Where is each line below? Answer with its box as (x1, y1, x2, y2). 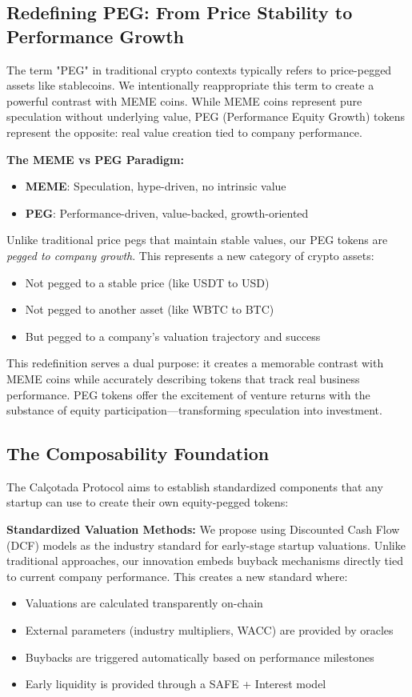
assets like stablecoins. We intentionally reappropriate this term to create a (6, 77, 374, 94)
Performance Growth (6, 23, 184, 48)
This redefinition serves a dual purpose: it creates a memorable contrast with (6, 355, 384, 371)
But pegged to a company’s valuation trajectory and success (25, 327, 321, 344)
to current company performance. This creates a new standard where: (6, 567, 348, 584)
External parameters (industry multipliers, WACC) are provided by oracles (25, 622, 394, 639)
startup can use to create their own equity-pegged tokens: (6, 494, 289, 511)
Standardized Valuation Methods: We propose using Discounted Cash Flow (6, 521, 400, 538)
